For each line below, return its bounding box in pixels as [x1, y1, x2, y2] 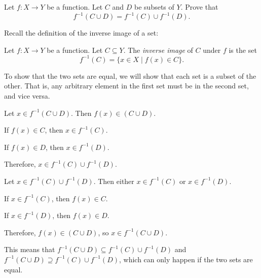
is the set [229, 44, 257, 55]
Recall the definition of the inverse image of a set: [4, 27, 159, 38]
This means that [4, 244, 55, 255]
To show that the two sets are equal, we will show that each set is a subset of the [4, 70, 256, 81]
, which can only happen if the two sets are [119, 254, 253, 264]
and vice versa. [4, 90, 50, 101]
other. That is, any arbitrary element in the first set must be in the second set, [4, 80, 249, 91]
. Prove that [180, 2, 218, 12]
